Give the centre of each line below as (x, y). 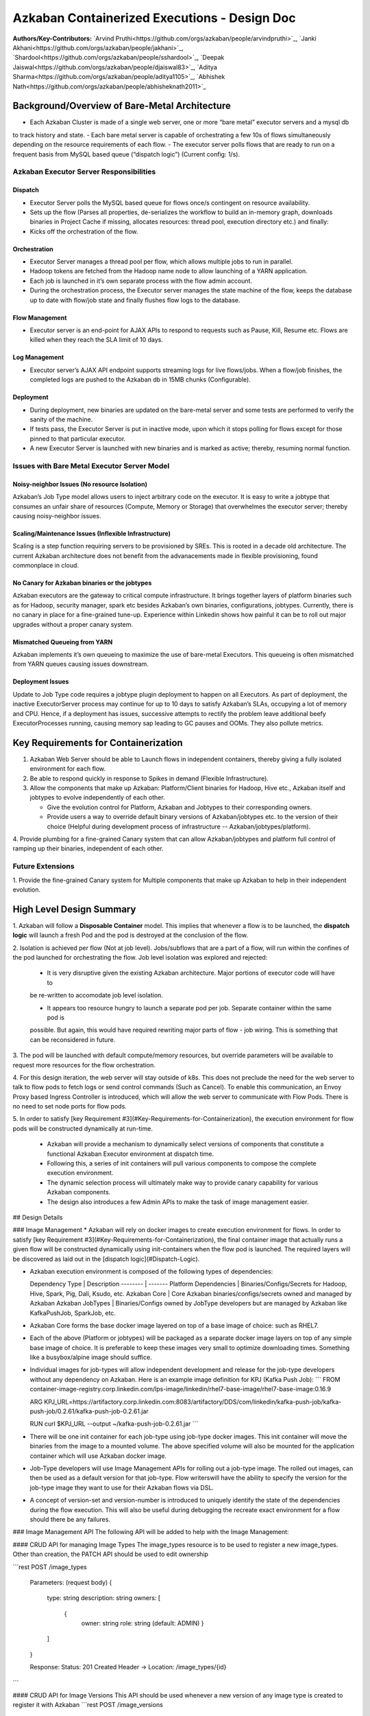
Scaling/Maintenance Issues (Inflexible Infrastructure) (92, 533)
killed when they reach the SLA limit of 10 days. (97, 340)
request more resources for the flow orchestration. (84, 1065)
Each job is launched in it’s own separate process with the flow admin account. (141, 281)
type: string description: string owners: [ (104, 1598)
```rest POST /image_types (50, 1567)
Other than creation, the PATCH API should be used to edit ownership (111, 1554)
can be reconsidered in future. (73, 1039)
